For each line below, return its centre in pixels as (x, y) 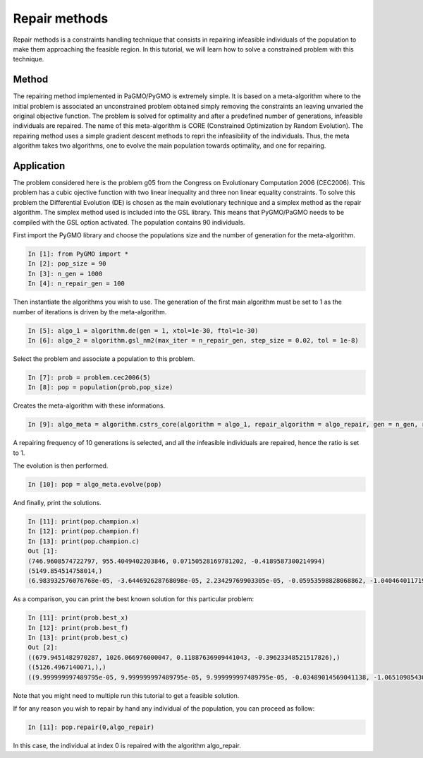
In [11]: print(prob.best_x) (78, 618)
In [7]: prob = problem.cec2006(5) (89, 377)
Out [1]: (43, 551)
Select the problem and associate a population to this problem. (104, 359)
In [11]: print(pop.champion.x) (84, 522)
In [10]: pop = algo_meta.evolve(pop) (95, 485)
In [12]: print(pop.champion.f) (84, 531)
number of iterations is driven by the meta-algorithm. (90, 312)
